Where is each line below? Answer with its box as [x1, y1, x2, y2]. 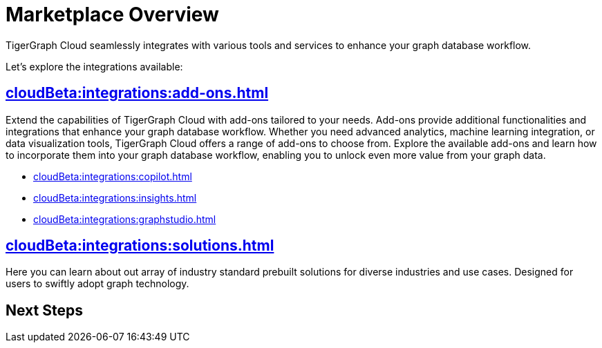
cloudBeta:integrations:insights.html [33, 191, 197, 204]
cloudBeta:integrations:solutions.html [6, 237, 274, 255]
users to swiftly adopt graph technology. [6, 278, 189, 290]
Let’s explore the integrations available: [6, 60, 183, 72]
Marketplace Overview [6, 3, 219, 26]
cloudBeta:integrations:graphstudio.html [33, 213, 216, 225]
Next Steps [6, 301, 83, 319]
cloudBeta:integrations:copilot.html [33, 170, 192, 182]
